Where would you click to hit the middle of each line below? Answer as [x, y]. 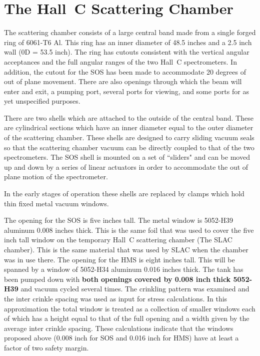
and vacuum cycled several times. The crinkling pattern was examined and [135, 289]
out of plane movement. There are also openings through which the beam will [123, 81]
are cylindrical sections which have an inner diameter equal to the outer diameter [129, 127]
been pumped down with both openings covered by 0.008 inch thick [117, 279]
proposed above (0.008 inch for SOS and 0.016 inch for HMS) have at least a [121, 338]
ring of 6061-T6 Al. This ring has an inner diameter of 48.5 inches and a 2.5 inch [128, 42]
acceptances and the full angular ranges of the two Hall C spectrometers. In [120, 61]
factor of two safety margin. [46, 347]
